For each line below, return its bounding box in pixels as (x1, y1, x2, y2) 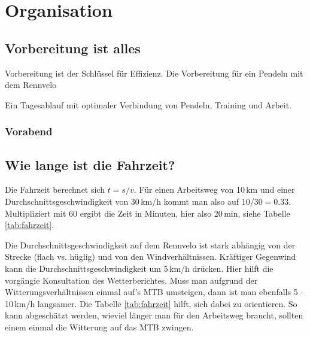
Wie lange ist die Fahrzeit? (5, 155, 175, 174)
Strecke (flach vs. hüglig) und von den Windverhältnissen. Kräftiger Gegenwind (5, 250, 296, 263)
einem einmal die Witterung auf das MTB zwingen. (5, 320, 194, 333)
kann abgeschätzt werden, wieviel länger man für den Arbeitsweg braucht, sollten (5, 309, 303, 321)
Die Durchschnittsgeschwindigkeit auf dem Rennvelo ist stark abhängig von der (5, 238, 296, 251)
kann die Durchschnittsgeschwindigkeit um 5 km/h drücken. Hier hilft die (5, 262, 273, 274)
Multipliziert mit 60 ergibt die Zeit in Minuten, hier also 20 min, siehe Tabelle (5, 207, 290, 219)
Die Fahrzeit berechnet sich (5, 183, 105, 196)
